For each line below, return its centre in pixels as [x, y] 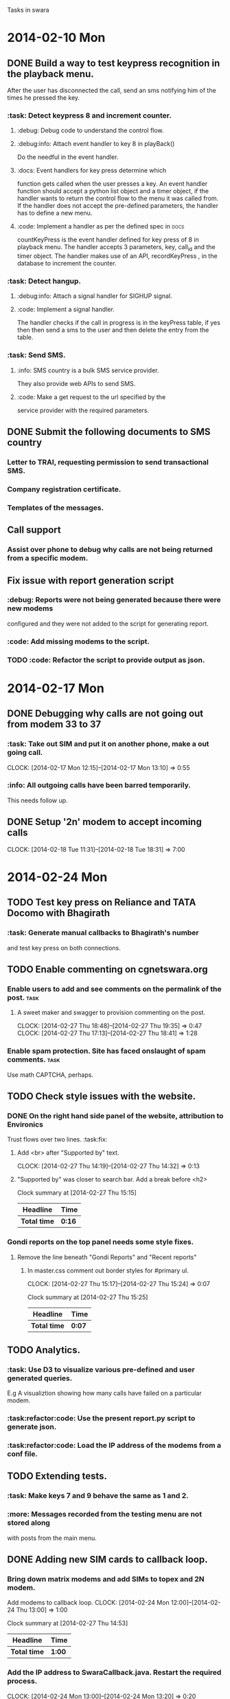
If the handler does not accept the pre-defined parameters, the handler [117, 206]
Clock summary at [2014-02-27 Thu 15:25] [88, 1297]
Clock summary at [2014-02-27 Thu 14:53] [68, 1623]
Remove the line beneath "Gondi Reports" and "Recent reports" [107, 1257]
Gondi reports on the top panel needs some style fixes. [101, 1242]
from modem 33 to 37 [54, 724]
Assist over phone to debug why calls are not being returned [110, 550]
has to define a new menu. [55, 213]
